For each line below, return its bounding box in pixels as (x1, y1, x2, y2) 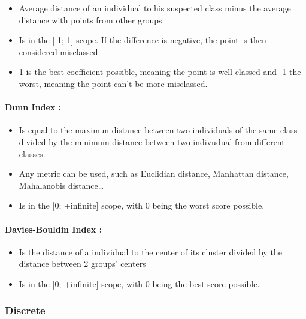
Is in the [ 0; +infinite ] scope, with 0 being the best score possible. (19, 277, 260, 290)
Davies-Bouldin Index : (5, 222, 102, 235)
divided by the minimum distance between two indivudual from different (19, 135, 285, 148)
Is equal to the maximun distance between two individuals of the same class (19, 124, 298, 136)
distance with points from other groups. (19, 13, 165, 26)
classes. (19, 147, 46, 159)
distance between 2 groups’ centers (19, 257, 146, 270)
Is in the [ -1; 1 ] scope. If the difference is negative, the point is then (19, 34, 266, 46)
